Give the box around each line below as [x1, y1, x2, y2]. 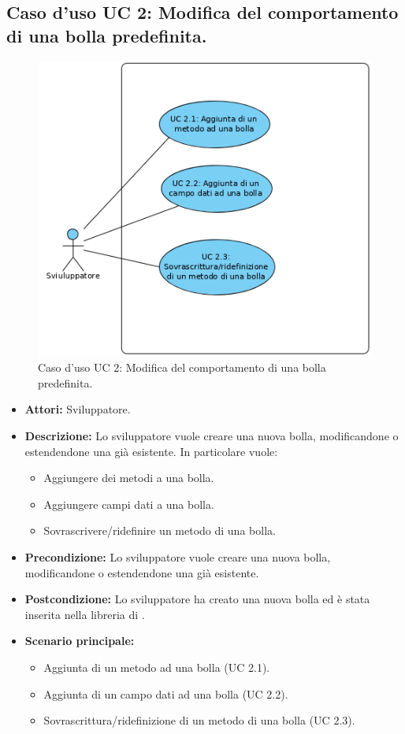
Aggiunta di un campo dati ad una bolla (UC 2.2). [43, 685, 288, 702]
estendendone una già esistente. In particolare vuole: [24, 443, 278, 459]
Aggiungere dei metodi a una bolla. [43, 469, 214, 486]
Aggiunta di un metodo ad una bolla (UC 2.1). [43, 659, 270, 676]
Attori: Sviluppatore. [24, 401, 131, 417]
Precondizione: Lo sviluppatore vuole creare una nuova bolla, [24, 549, 331, 565]
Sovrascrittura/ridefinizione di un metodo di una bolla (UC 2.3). [43, 712, 355, 728]
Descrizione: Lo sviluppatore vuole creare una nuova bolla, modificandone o [24, 428, 399, 444]
